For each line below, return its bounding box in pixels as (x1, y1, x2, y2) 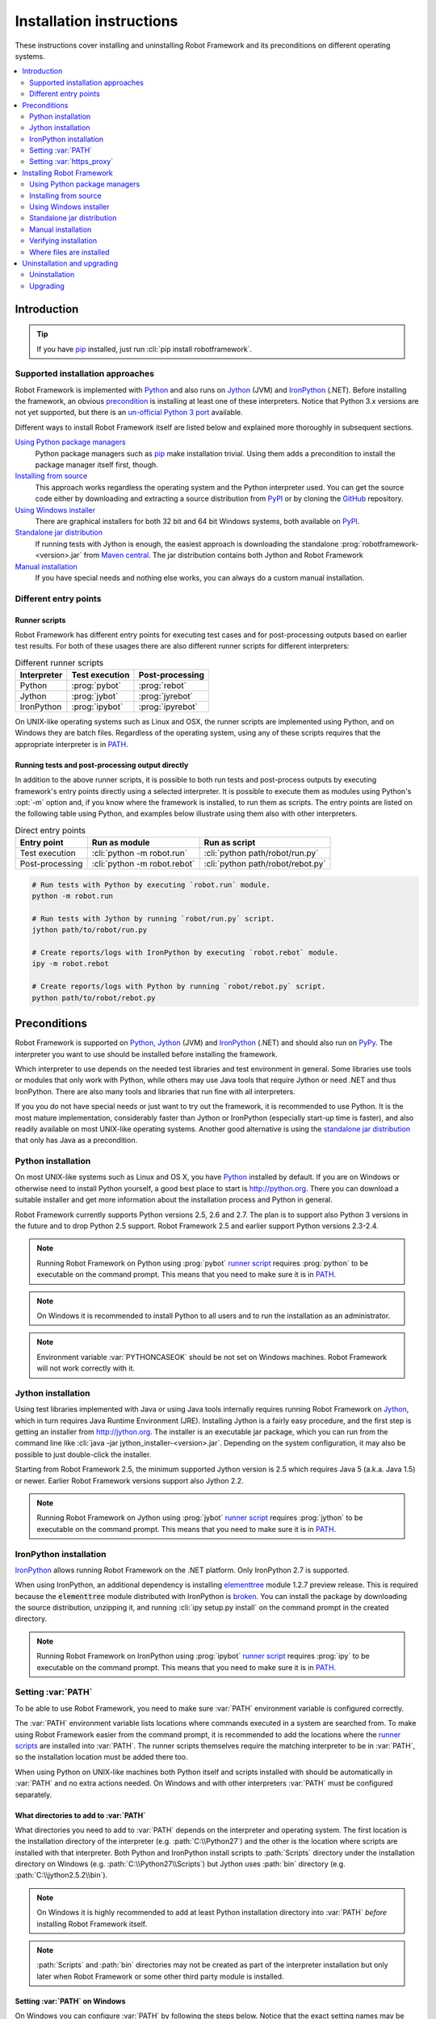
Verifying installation (29, 236, 97, 246)
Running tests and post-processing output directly (15, 760, 189, 770)
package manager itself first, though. (35, 460, 159, 470)
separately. (15, 1790, 52, 1799)
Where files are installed (29, 247, 110, 257)
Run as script (203, 837, 256, 848)
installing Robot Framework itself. (36, 1919, 148, 1929)
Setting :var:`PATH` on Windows (15, 1996, 126, 2006)
